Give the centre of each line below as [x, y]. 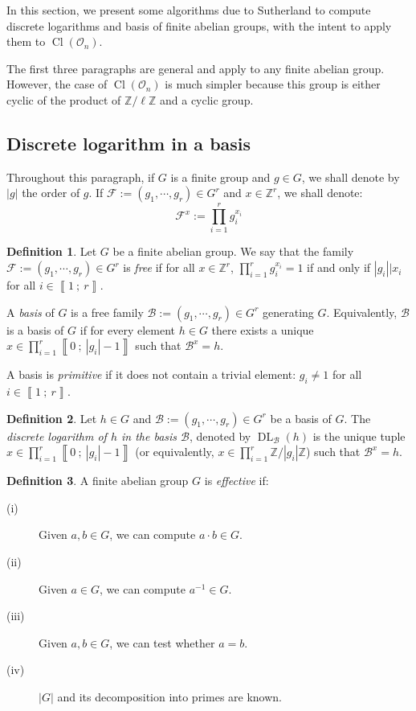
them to [26, 41]
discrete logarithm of [57, 436]
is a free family [107, 312]
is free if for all [159, 267]
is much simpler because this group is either [273, 84]
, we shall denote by [351, 177]
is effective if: [237, 481]
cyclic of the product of [64, 99]
